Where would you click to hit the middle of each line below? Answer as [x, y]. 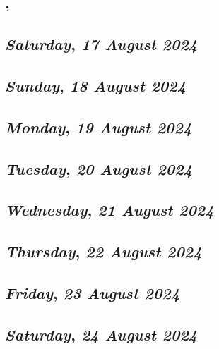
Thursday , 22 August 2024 [103, 251]
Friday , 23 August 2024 [93, 292]
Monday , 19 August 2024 [99, 127]
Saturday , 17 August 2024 [101, 44]
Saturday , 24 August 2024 [101, 334]
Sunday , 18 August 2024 [96, 85]
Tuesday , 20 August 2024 [99, 168]
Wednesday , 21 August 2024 [109, 210]
